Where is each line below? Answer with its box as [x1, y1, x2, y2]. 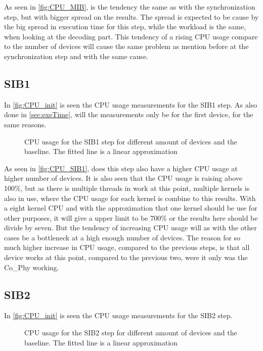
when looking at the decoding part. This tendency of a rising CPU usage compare [4, 31, 258, 41]
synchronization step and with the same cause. [4, 51, 148, 61]
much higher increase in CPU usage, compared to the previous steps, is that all [4, 242, 250, 253]
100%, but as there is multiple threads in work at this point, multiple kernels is [4, 182, 250, 193]
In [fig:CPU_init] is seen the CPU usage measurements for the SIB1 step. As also [4, 99, 257, 110]
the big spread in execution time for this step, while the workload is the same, [4, 21, 246, 32]
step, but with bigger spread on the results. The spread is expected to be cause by [4, 11, 259, 22]
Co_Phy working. [4, 262, 59, 272]
